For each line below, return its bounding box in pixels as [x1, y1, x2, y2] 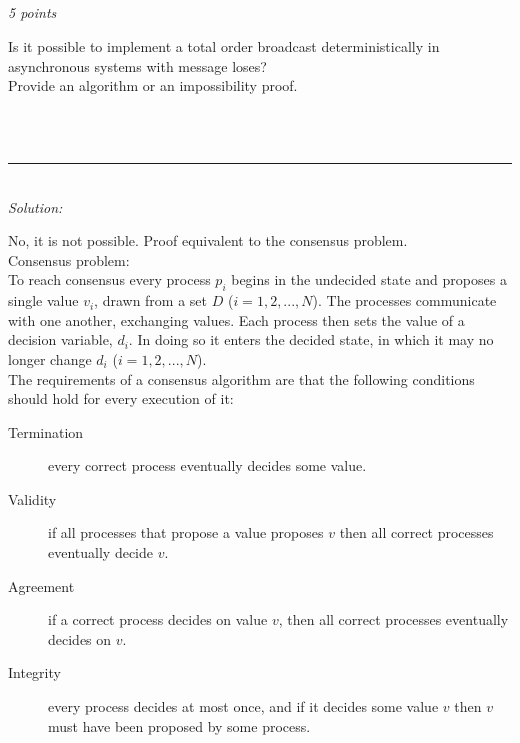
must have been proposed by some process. [48, 715, 311, 736]
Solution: [8, 196, 63, 217]
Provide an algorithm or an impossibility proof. [8, 75, 298, 96]
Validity [8, 488, 57, 509]
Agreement [8, 575, 75, 596]
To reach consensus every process [8, 269, 211, 290]
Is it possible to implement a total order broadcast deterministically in [8, 35, 440, 56]
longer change [8, 348, 92, 369]
